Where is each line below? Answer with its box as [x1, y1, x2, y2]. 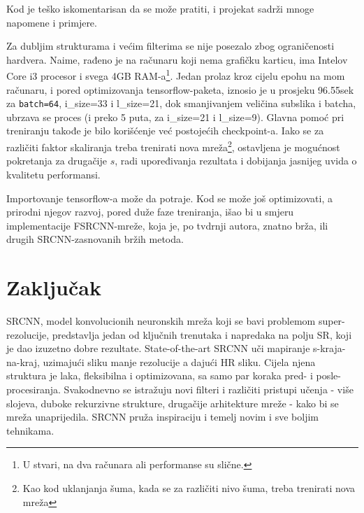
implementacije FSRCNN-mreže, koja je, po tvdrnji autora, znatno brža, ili [6, 218, 328, 232]
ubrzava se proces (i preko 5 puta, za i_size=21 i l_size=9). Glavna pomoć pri [6, 109, 344, 124]
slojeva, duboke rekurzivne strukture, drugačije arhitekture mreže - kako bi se [6, 395, 339, 410]
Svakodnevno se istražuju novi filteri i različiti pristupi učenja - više [64, 381, 354, 396]
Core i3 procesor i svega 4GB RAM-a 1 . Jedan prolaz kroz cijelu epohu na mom [6, 66, 345, 83]
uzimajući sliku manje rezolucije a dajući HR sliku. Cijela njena [43, 354, 316, 369]
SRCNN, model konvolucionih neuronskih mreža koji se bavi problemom [6, 314, 316, 328]
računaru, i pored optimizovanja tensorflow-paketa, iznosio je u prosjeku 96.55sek [6, 82, 354, 97]
